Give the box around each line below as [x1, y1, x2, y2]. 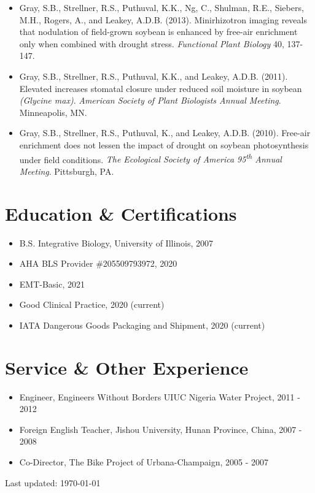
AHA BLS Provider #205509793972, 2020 [19, 257, 177, 270]
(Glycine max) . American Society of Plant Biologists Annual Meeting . [19, 94, 281, 107]
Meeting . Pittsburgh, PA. [19, 164, 114, 177]
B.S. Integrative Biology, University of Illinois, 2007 [19, 236, 214, 249]
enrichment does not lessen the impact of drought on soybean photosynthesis [19, 138, 309, 151]
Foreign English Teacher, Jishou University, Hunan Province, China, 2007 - [19, 422, 302, 435]
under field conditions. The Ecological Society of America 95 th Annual [19, 151, 282, 166]
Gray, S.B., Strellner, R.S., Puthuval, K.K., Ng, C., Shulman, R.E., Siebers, [19, 1, 304, 13]
